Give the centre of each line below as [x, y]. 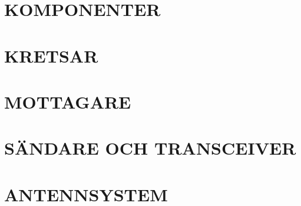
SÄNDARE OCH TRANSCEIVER [150, 148]
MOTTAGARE [68, 101]
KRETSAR [51, 55]
